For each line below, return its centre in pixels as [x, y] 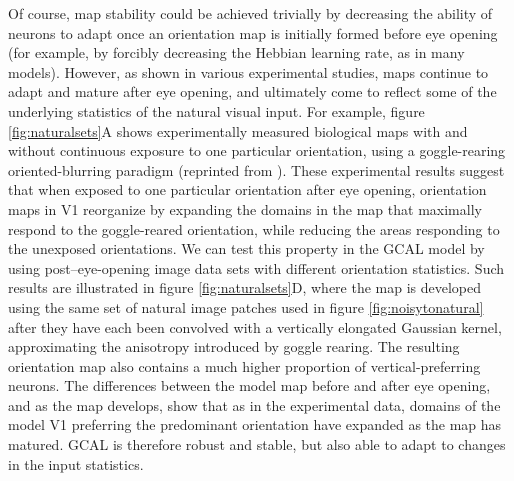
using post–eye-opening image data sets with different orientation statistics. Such [256, 267]
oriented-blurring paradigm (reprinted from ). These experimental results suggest [256, 169]
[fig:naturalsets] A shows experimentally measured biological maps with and [238, 130]
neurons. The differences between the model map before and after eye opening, [249, 385]
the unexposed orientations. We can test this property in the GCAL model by [246, 248]
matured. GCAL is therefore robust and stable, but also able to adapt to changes [257, 444]
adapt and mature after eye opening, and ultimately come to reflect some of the [252, 91]
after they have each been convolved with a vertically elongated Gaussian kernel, [255, 326]
